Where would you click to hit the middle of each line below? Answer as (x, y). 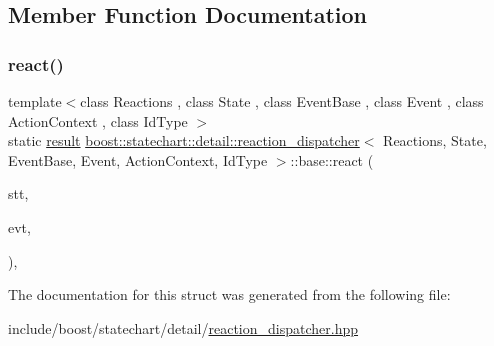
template (35, 101)
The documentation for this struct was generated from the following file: (229, 294)
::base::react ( (332, 159)
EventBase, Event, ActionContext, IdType (138, 159)
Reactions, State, (435, 140)
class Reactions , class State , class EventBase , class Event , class (282, 101)
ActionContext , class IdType (98, 120)
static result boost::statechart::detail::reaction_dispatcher (184, 140)
